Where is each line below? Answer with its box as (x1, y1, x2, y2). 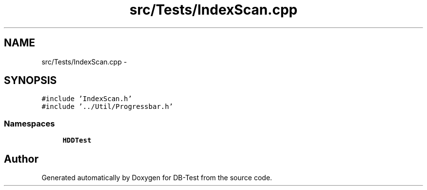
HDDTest (62, 136, 92, 145)
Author (4, 152, 39, 165)
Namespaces (4, 118, 55, 128)
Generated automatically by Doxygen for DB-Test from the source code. (41, 173, 272, 182)
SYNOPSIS (4, 74, 57, 87)
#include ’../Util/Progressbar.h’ (41, 103, 174, 111)
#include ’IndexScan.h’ (41, 95, 132, 103)
